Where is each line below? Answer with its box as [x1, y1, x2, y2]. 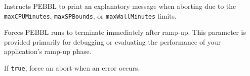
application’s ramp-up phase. [4, 46, 91, 56]
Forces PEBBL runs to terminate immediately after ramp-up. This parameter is [4, 27, 246, 37]
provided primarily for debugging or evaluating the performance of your [4, 36, 221, 47]
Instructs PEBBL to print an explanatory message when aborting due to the [4, 1, 236, 11]
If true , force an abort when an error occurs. [4, 63, 140, 73]
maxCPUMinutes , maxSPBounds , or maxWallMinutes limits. [4, 10, 177, 21]
